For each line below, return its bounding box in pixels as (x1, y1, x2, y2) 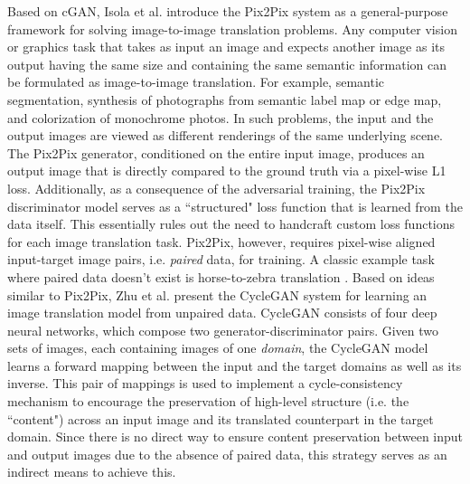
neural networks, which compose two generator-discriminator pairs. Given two (7, 320, 439, 339)
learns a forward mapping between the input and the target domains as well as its (7, 356, 462, 375)
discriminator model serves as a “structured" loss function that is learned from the (7, 196, 463, 215)
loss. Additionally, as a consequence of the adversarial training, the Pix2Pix (7, 178, 426, 197)
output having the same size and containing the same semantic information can (7, 54, 447, 73)
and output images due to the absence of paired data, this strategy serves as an (7, 444, 447, 463)
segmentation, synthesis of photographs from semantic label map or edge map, (7, 90, 442, 109)
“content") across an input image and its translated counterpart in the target (7, 409, 434, 428)
